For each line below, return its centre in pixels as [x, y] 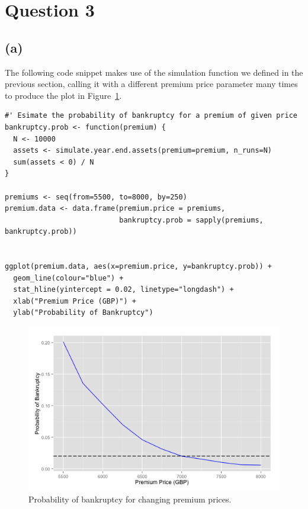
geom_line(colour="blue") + [68, 278]
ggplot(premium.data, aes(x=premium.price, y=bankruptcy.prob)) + [139, 267]
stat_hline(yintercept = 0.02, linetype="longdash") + [123, 290]
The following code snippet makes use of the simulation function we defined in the [154, 72]
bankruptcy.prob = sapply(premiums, [191, 220]
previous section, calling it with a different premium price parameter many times [151, 84]
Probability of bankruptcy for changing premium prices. [130, 499]
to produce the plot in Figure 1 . [63, 95]
